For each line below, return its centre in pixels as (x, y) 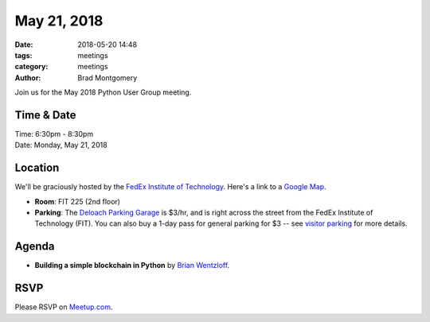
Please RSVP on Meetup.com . (64, 307)
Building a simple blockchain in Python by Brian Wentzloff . (132, 266)
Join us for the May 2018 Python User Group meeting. (103, 92)
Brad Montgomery (107, 78)
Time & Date (45, 115)
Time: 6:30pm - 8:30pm (54, 134)
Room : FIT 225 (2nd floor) (78, 201)
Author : (28, 78)
